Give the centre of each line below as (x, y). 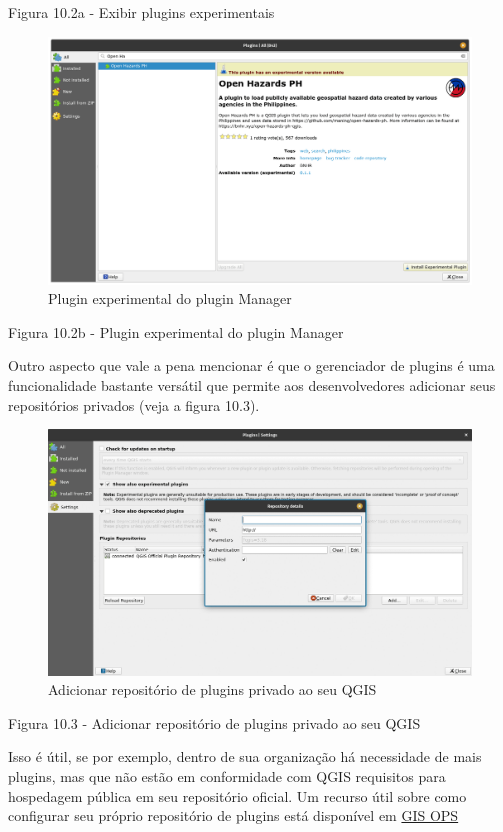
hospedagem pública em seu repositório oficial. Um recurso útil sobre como (237, 795)
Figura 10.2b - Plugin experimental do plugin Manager (176, 331)
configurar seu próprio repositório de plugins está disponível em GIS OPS (233, 815)
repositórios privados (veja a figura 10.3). (134, 404)
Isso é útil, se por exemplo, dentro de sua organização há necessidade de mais (245, 756)
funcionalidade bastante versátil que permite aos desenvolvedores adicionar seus (252, 384)
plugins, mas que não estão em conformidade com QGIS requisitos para (227, 775)
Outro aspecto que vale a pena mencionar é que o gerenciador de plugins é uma (251, 365)
